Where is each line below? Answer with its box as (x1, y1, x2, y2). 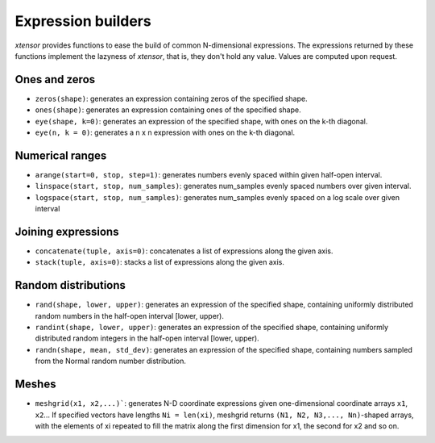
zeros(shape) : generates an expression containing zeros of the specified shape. (35, 94, 308, 103)
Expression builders (14, 12, 152, 30)
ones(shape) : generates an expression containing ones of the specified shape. (35, 105, 301, 115)
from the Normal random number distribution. (35, 356, 187, 366)
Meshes (14, 378, 56, 391)
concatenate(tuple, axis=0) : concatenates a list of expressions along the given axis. (35, 246, 333, 256)
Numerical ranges (14, 148, 107, 162)
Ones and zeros (14, 73, 96, 86)
